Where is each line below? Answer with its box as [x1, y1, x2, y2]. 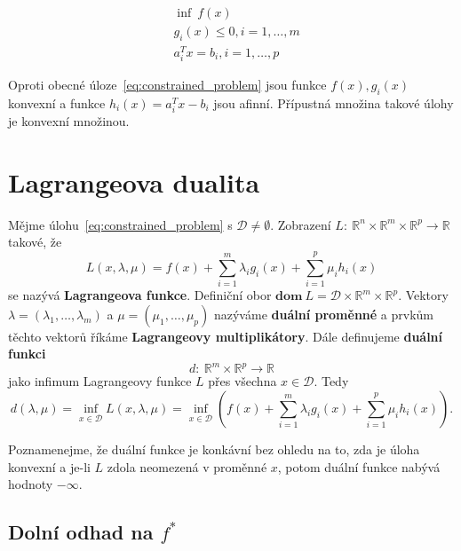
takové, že [8, 232, 62, 251]
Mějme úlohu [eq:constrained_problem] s [8, 215, 233, 233]
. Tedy [314, 372, 349, 390]
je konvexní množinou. [8, 112, 130, 130]
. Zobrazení [270, 215, 331, 233]
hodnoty [8, 475, 53, 493]
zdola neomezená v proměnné [107, 457, 267, 476]
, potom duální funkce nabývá [277, 457, 441, 476]
